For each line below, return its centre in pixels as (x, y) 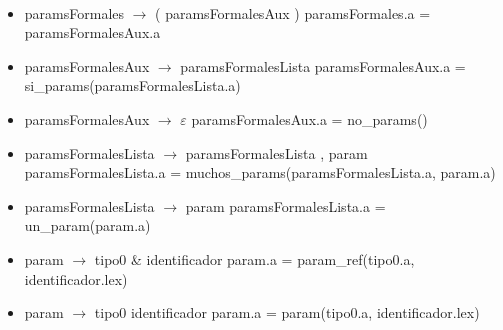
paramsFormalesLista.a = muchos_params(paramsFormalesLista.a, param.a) (260, 172)
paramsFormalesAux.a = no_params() (309, 118)
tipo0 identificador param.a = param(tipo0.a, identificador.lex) (287, 312)
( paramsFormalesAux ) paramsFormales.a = (293, 12)
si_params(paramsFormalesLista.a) (132, 85)
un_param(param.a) (87, 225)
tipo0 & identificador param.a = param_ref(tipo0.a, (254, 258)
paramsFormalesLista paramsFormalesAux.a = (323, 65)
